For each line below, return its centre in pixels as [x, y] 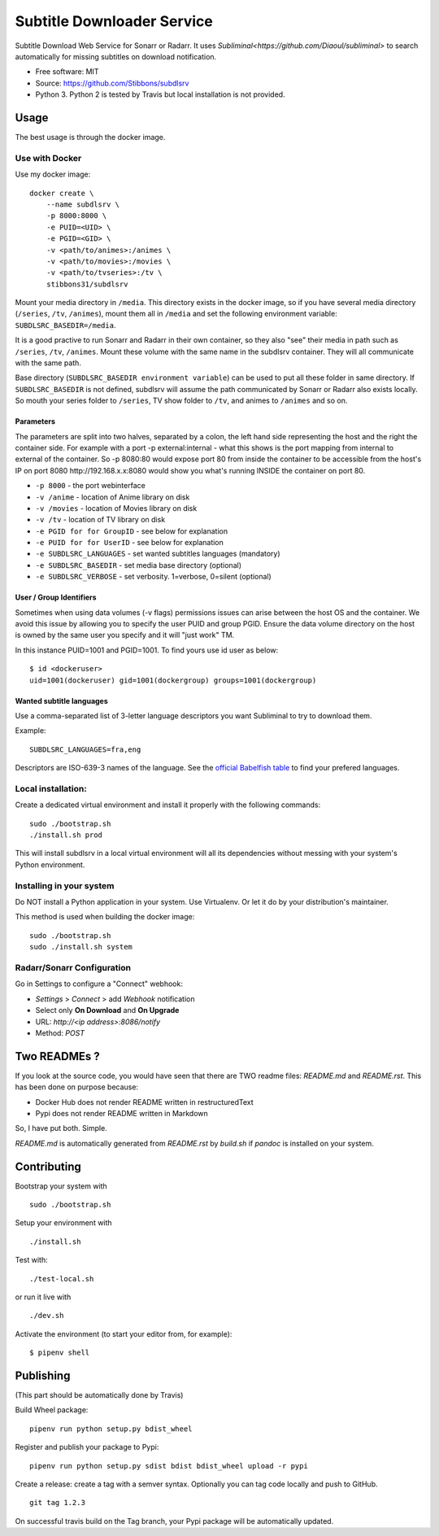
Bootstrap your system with [61, 1186]
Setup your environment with [64, 1223]
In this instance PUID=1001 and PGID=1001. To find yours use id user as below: [147, 650]
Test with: [31, 1260]
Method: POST [60, 1032]
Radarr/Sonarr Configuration [73, 967]
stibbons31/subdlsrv [87, 284]
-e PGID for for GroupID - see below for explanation [131, 531]
